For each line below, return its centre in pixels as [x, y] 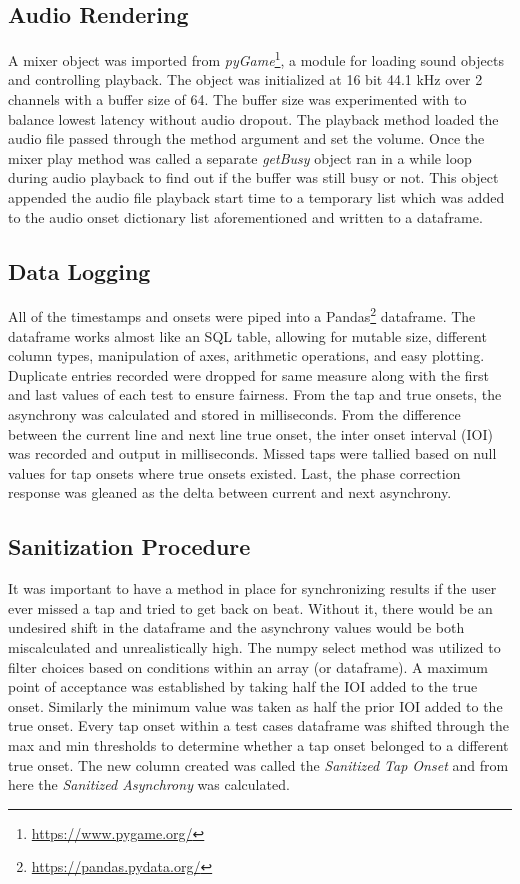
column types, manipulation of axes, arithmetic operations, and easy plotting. [246, 355]
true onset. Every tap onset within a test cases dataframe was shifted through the [258, 725]
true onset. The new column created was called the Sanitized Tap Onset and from [258, 764]
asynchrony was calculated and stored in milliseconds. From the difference [234, 414]
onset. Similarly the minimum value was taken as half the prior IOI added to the [255, 705]
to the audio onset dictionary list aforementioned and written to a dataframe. [245, 216]
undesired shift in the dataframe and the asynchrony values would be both [236, 627]
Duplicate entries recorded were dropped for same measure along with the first [249, 374]
